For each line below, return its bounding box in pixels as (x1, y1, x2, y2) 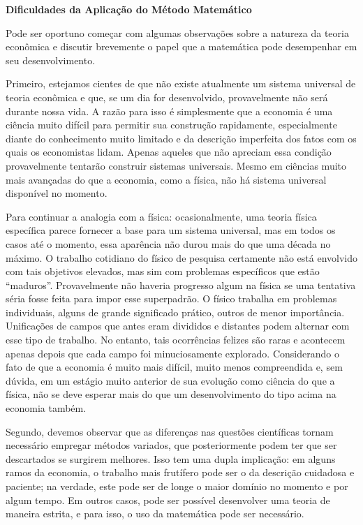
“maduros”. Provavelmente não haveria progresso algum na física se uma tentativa (6, 277, 356, 292)
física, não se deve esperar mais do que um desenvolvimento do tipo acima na (6, 387, 336, 401)
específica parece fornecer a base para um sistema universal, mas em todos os (6, 223, 336, 237)
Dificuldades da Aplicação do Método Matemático (6, 2, 252, 16)
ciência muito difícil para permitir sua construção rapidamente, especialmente (6, 117, 337, 132)
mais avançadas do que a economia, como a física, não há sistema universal (6, 172, 327, 186)
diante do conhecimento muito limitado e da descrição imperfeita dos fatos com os (6, 131, 357, 145)
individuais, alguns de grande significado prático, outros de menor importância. (6, 304, 345, 319)
